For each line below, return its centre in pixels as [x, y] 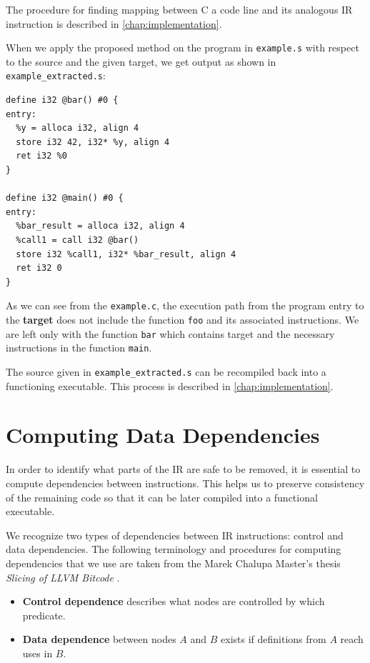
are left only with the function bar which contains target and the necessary [170, 333]
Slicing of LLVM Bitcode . [63, 577]
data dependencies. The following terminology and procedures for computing [174, 549]
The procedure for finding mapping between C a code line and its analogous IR [179, 9]
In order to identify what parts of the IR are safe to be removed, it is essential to [183, 469]
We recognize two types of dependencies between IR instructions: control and [175, 535]
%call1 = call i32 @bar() [77, 240]
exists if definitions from [274, 639]
